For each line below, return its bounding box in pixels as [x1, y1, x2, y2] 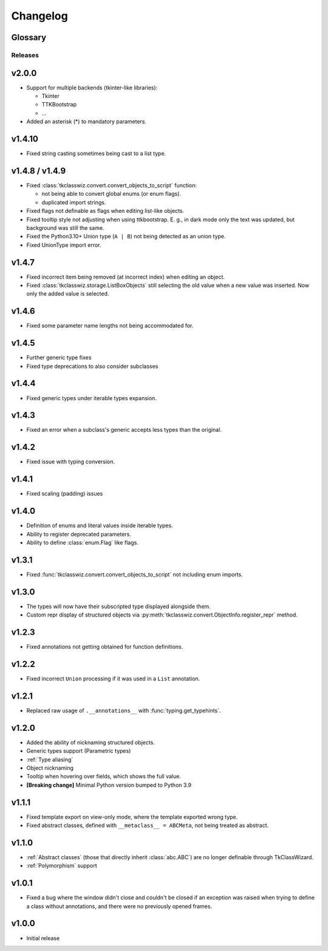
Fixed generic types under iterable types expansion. [26, 394, 157, 401]
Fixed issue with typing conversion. [26, 458, 115, 465]
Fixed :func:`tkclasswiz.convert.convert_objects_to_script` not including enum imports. [26, 570, 243, 578]
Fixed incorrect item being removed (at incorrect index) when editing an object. [26, 273, 225, 280]
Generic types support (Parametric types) [26, 747, 131, 755]
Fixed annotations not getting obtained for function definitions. [26, 643, 183, 651]
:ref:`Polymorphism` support [26, 862, 97, 870]
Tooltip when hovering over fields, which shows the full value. [26, 773, 182, 780]
